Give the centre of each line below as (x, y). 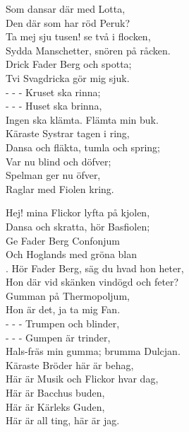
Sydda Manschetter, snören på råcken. (88, 50)
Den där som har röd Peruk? (68, 22)
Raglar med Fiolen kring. (60, 188)
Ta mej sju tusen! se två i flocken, (78, 36)
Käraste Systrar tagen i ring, (68, 133)
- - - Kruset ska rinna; (53, 92)
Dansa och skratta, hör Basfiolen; (78, 226)
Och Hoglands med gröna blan (72, 254)
